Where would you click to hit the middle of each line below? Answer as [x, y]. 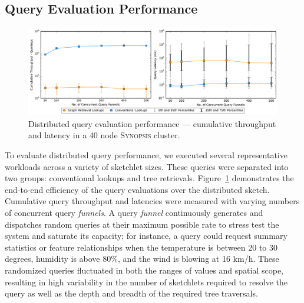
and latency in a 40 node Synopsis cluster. [104, 135]
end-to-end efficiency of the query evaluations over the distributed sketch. [137, 189]
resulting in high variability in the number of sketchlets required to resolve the [146, 282]
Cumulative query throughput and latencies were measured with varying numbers [152, 201]
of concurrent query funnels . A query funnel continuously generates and [134, 213]
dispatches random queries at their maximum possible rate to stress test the [142, 224]
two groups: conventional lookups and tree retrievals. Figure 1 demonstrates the [149, 178]
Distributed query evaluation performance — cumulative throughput [152, 123]
